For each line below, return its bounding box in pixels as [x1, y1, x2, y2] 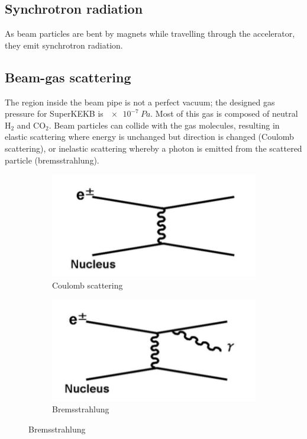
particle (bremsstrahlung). [5, 153, 99, 166]
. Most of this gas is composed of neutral [150, 107, 298, 120]
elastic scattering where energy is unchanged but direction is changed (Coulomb [5, 130, 294, 143]
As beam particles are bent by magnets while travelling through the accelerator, [5, 27, 295, 40]
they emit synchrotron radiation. [5, 39, 123, 51]
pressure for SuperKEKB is [5, 107, 104, 120]
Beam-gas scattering [5, 68, 131, 86]
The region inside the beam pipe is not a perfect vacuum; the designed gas [5, 95, 275, 108]
